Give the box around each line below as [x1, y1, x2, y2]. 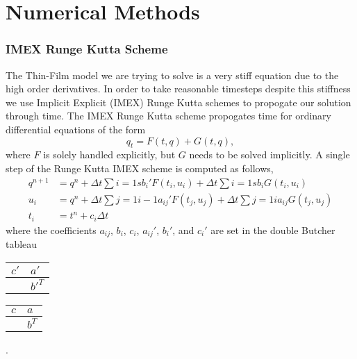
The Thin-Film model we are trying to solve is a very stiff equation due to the [6, 67, 339, 82]
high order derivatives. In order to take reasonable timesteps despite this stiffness [6, 81, 351, 96]
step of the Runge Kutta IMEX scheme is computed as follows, [6, 160, 274, 175]
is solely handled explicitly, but [43, 147, 176, 162]
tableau [6, 237, 38, 251]
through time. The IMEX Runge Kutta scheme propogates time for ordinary [6, 108, 331, 123]
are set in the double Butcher [210, 222, 335, 237]
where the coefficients [6, 222, 97, 237]
